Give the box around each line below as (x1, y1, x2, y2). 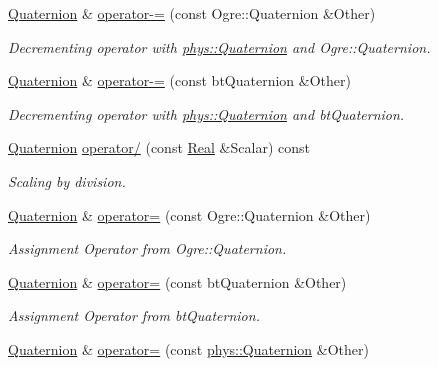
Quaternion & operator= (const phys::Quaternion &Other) (8, 338, 369, 359)
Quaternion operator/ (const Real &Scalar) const (8, 137, 310, 158)
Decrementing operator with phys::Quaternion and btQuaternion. (8, 103, 405, 124)
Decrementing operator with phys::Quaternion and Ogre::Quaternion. (8, 36, 431, 57)
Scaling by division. (8, 170, 126, 191)
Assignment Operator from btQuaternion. (8, 305, 260, 326)
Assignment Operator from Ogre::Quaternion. (8, 238, 287, 259)
